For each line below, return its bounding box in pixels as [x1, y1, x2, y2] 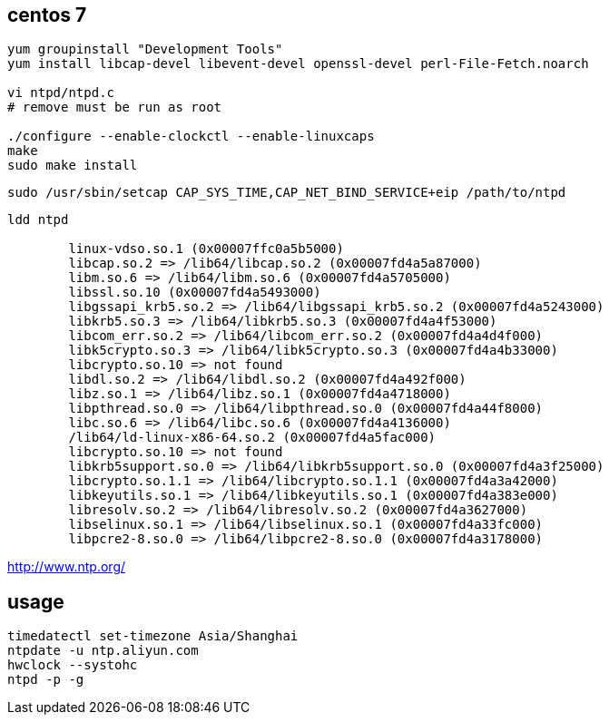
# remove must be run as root [7, 100, 222, 115]
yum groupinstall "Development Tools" [7, 42, 283, 57]
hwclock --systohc [7, 658, 138, 673]
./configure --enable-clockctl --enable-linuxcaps [7, 129, 375, 144]
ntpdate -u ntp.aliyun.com [7, 643, 199, 659]
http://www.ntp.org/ [7, 559, 126, 575]
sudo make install [7, 158, 138, 173]
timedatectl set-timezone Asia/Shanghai [7, 629, 299, 644]
